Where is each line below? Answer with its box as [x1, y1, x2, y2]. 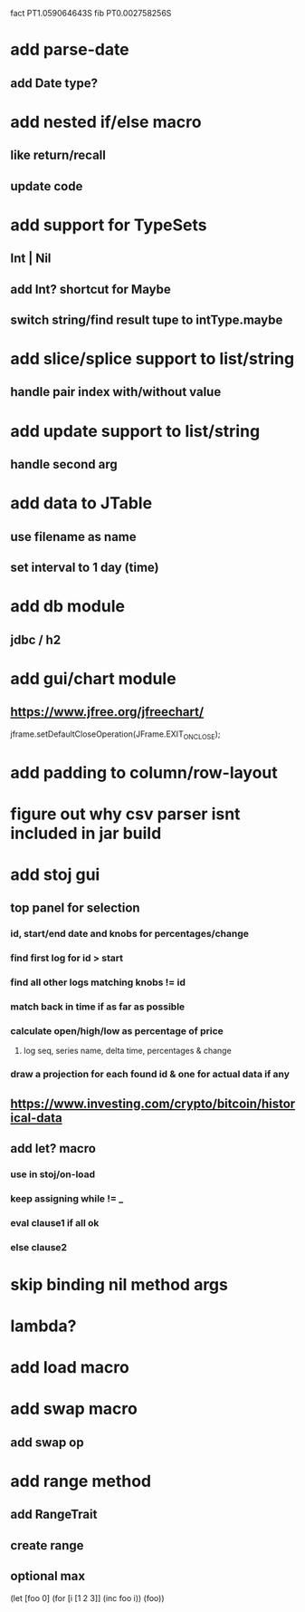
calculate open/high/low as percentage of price [10, 1024, 224, 1037]
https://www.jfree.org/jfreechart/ [10, 704, 205, 719]
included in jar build [10, 823, 162, 844]
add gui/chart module [10, 668, 176, 689]
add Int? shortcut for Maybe [10, 281, 171, 297]
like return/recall [10, 148, 107, 163]
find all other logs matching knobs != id [10, 976, 186, 989]
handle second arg [10, 457, 119, 472]
